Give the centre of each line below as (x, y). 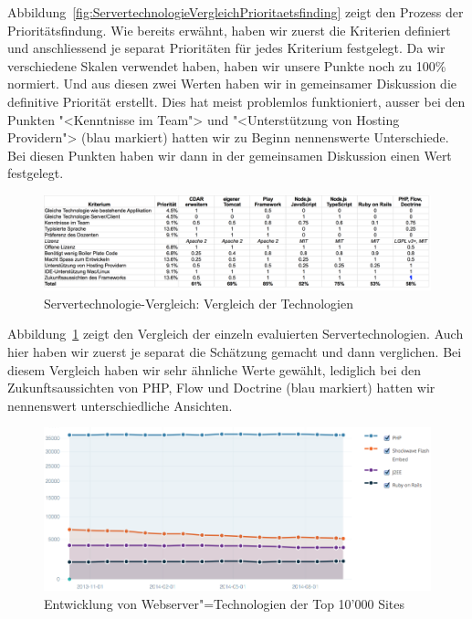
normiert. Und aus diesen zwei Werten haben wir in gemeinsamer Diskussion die (232, 84)
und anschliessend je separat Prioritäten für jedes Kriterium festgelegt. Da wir (226, 48)
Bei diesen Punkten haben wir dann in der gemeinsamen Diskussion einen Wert (230, 155)
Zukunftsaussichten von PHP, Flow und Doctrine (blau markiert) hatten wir (221, 388)
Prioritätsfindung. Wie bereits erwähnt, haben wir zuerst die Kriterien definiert (229, 30)
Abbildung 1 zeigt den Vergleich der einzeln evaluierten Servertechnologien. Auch (236, 334)
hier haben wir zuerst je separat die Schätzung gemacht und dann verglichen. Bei (235, 352)
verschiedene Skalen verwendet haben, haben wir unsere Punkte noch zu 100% (227, 65)
